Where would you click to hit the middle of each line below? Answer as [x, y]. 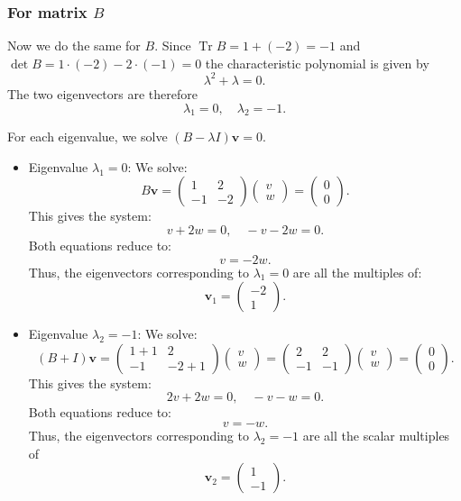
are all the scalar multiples [376, 436]
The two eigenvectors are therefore [102, 93]
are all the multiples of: [357, 272]
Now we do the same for [74, 46]
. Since [173, 46]
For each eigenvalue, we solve [88, 137]
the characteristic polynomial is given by [317, 63]
